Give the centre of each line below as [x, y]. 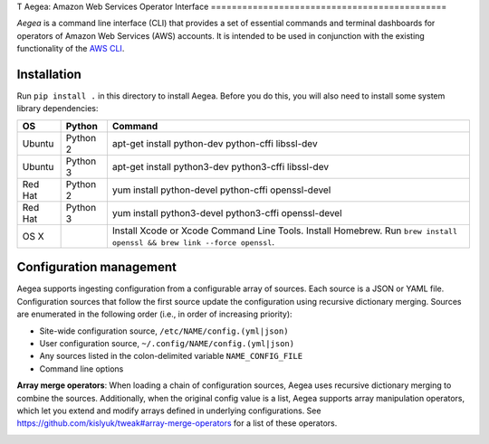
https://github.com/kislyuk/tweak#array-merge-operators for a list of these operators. [177, 423]
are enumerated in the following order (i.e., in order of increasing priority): [155, 314]
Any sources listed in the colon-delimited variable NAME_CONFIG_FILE [171, 356]
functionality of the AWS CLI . [71, 49]
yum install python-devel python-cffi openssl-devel [221, 190]
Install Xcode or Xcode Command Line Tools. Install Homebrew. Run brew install [284, 231]
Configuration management [96, 267]
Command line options [81, 368]
